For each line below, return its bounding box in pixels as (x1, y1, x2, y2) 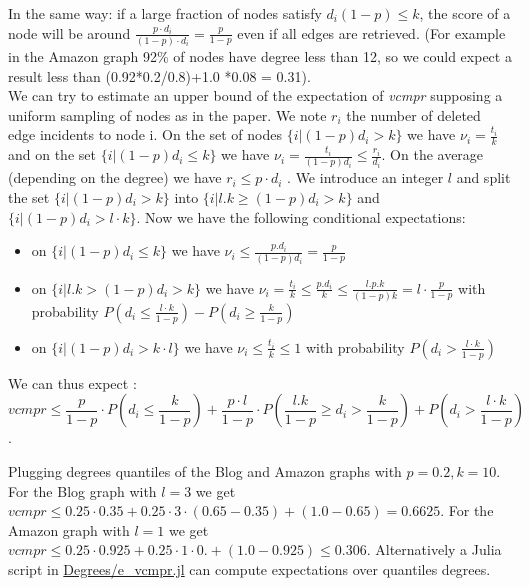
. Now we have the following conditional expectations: (136, 206, 466, 227)
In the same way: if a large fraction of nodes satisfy (8, 3, 322, 23)
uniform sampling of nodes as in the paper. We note (8, 104, 327, 125)
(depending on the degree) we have (8, 167, 222, 188)
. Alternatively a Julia (366, 539, 502, 560)
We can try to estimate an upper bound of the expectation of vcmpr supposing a (8, 85, 503, 106)
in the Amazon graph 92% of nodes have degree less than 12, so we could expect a (8, 45, 512, 66)
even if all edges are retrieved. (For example (237, 22, 506, 43)
